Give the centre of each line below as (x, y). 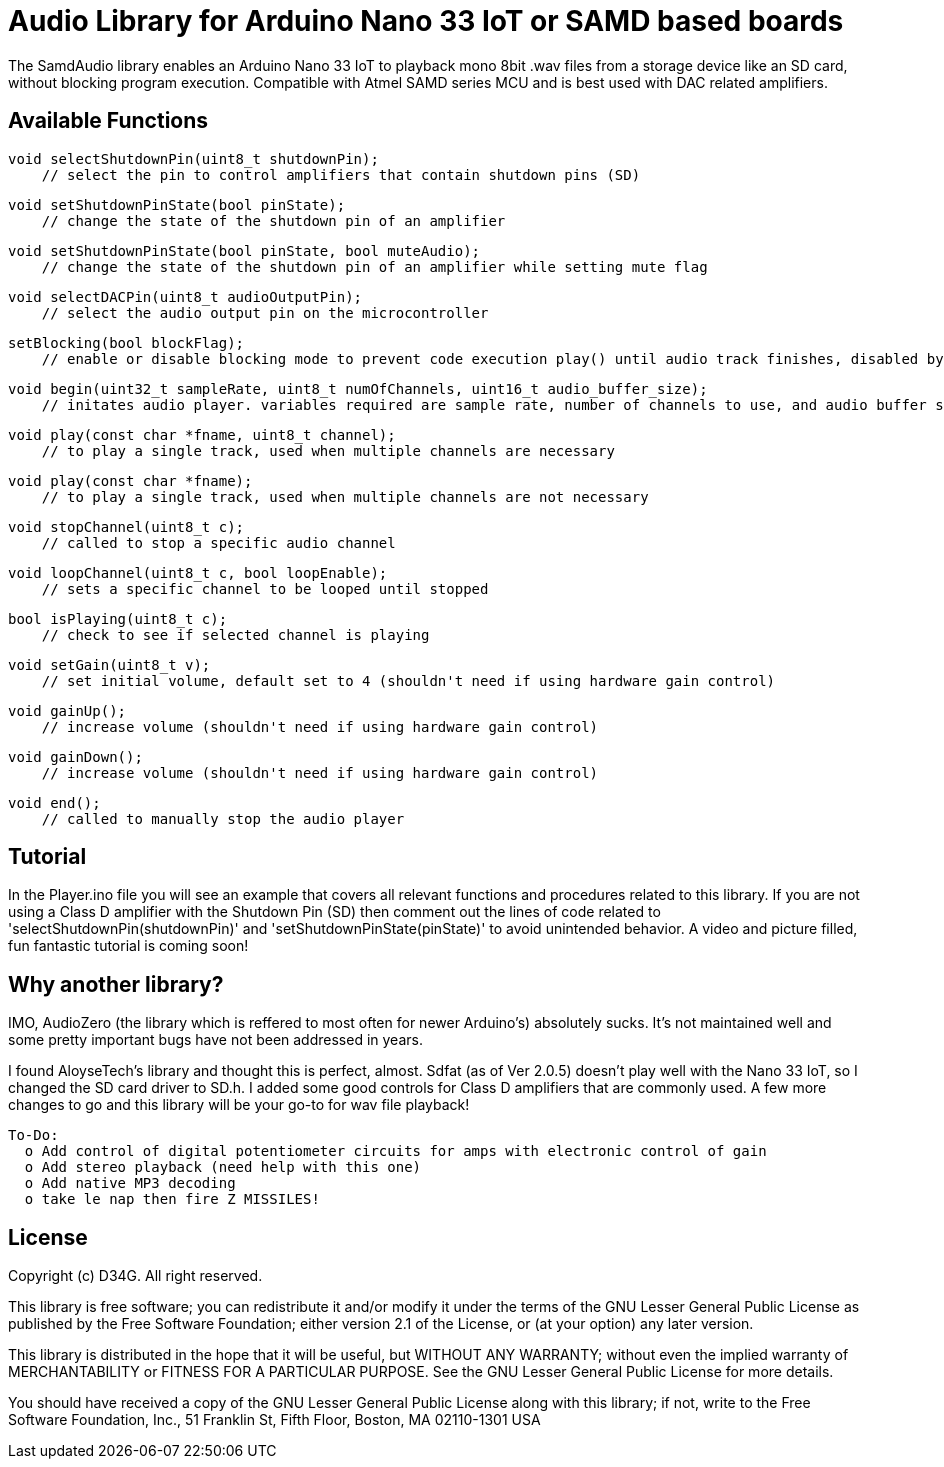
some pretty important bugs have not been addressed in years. (215, 1040)
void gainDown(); (75, 756)
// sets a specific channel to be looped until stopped (265, 588)
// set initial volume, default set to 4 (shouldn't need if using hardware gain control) (408, 680)
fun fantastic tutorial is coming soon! (128, 946)
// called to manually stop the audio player (223, 818)
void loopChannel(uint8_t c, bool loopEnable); (198, 572)
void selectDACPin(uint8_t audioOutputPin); (185, 296)
